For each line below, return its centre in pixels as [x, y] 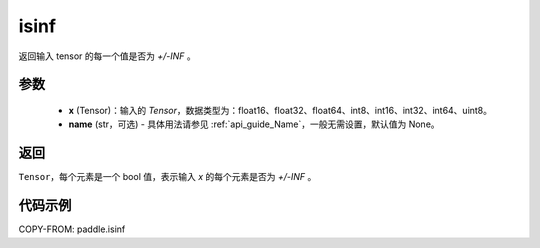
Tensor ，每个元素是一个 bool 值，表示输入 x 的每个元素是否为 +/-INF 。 [167, 177]
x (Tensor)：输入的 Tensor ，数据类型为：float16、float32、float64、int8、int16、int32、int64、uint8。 [280, 110]
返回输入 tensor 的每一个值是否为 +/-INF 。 [107, 56]
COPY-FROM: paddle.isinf [72, 229]
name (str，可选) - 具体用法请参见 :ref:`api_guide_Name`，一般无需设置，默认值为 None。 [254, 124]
